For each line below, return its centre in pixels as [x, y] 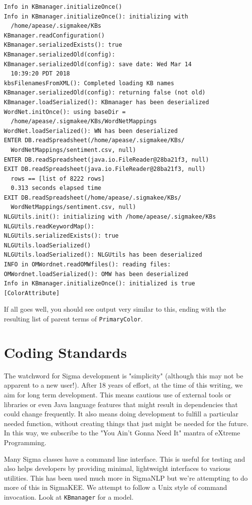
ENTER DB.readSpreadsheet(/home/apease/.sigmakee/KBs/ [94, 140]
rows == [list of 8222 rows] [58, 178]
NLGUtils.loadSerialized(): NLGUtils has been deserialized [103, 255]
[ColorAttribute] [32, 293]
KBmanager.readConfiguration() [54, 35]
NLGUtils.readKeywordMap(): [49, 226]
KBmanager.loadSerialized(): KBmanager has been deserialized [107, 102]
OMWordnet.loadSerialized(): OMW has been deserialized [96, 274]
